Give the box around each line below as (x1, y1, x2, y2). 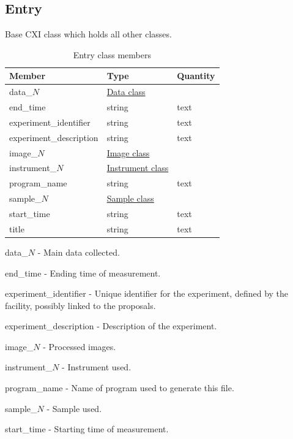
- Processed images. (43, 340, 116, 353)
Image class (106, 146, 150, 159)
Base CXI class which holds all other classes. (5, 28, 172, 40)
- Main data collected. (37, 245, 120, 258)
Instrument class (106, 161, 169, 174)
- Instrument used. (62, 361, 132, 373)
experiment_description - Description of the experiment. (5, 319, 217, 332)
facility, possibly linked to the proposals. (5, 299, 156, 311)
